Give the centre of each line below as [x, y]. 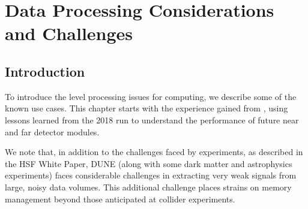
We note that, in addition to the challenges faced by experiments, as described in [154, 152]
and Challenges [69, 33]
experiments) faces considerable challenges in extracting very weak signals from [151, 175]
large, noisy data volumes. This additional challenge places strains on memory [148, 187]
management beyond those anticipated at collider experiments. [120, 199]
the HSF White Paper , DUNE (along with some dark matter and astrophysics [149, 163]
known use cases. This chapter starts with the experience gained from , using [146, 108]
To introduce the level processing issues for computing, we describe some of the [151, 96]
